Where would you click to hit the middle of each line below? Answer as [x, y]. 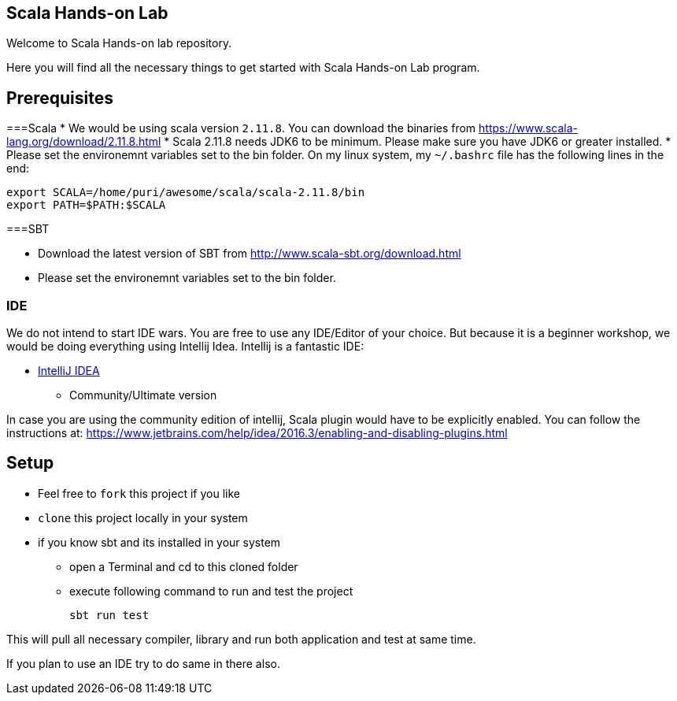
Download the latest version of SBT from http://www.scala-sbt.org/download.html [250, 254]
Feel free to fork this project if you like [139, 493]
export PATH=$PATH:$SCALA [86, 205]
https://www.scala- [529, 128]
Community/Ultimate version [143, 395]
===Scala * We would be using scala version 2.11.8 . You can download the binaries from [241, 128]
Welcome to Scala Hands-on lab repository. [119, 43]
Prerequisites [60, 98]
